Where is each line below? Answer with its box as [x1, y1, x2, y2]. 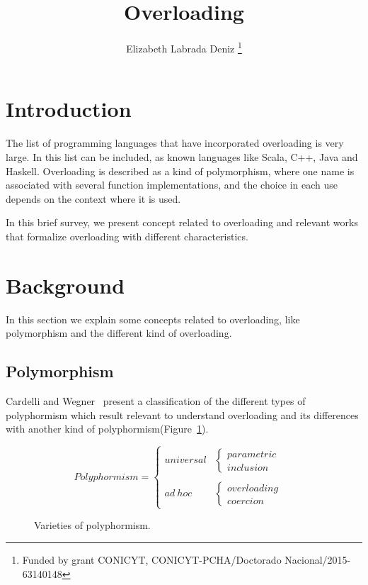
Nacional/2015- [284, 552, 351, 567]
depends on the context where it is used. [6, 191, 181, 206]
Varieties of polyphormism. [34, 518, 151, 533]
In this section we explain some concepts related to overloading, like [6, 311, 300, 326]
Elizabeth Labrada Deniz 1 [126, 39, 242, 55]
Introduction [6, 94, 132, 123]
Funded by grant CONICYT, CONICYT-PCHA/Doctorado [22, 552, 282, 567]
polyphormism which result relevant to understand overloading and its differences [6, 407, 359, 422]
